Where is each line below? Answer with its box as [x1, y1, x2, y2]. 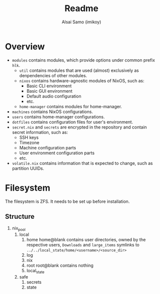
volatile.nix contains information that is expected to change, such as [12, 160, 153, 166]
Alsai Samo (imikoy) [62, 19, 101, 25]
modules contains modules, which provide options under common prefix [12, 57, 155, 63]
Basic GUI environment [26, 88, 73, 94]
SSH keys [19, 134, 39, 140]
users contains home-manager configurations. [12, 114, 105, 119]
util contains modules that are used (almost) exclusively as [19, 67, 139, 73]
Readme [64, 3, 98, 14]
